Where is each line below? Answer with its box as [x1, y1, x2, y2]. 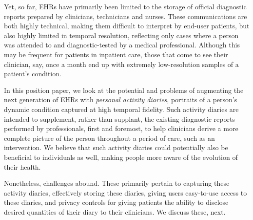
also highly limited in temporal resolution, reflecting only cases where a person [4, 30, 239, 40]
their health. [4, 161, 41, 172]
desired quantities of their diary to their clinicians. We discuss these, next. [4, 206, 226, 217]
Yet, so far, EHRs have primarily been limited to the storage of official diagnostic [4, 1, 247, 11]
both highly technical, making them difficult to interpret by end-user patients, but [4, 21, 250, 31]
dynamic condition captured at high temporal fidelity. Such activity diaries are [4, 104, 239, 114]
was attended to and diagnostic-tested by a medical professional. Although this [4, 40, 240, 50]
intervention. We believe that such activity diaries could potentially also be [4, 142, 228, 153]
